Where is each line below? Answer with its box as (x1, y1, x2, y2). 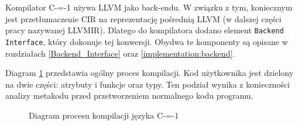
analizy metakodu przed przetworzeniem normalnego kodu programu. (5, 89, 254, 102)
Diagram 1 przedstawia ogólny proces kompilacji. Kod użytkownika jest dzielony (5, 67, 294, 79)
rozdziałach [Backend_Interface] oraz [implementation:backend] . (5, 47, 235, 59)
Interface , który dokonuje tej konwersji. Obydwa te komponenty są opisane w (5, 35, 288, 47)
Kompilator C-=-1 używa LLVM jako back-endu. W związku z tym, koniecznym (5, 1, 293, 13)
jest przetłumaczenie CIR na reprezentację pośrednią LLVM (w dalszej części (5, 12, 282, 25)
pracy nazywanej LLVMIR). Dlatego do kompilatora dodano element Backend (5, 24, 284, 36)
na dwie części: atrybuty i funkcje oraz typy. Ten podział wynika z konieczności (5, 78, 290, 90)
